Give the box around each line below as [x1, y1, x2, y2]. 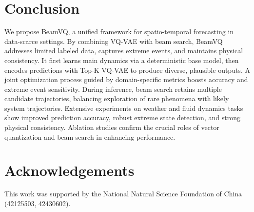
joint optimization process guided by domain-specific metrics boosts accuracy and [4, 74, 248, 85]
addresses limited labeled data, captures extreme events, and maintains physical [4, 45, 243, 56]
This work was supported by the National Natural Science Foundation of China [4, 189, 242, 199]
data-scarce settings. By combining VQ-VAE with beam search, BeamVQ [4, 36, 223, 46]
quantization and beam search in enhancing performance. [4, 131, 176, 142]
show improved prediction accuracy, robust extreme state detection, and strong [4, 112, 240, 123]
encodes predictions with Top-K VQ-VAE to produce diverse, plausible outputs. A [4, 64, 250, 75]
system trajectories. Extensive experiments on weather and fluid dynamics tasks [4, 103, 243, 113]
